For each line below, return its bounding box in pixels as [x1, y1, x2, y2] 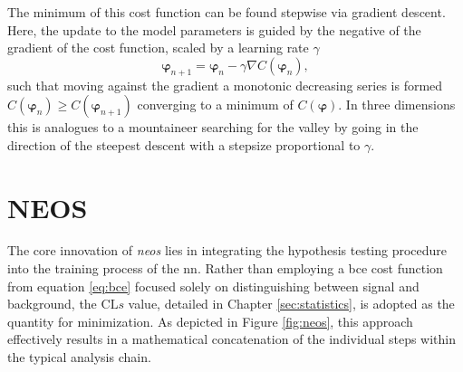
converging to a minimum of [137, 95, 294, 114]
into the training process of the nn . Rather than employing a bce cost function [7, 259, 443, 278]
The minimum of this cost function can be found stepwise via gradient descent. [7, 3, 446, 21]
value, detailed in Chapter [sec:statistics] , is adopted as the [128, 294, 455, 313]
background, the [7, 294, 97, 313]
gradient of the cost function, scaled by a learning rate [7, 38, 309, 57]
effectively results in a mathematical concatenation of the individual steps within [7, 329, 457, 348]
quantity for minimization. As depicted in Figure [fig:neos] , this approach [7, 311, 413, 330]
